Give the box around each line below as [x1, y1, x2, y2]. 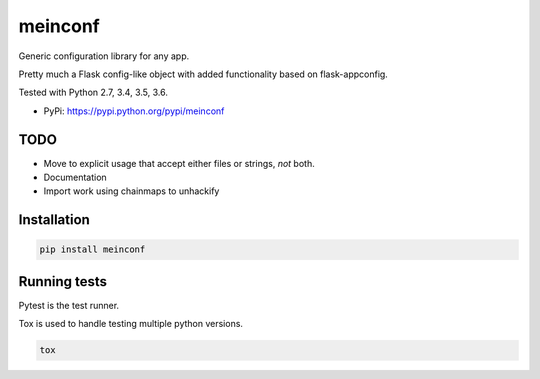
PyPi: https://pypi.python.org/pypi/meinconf [43, 105, 225, 117]
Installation [18, 211, 90, 229]
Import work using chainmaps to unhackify [43, 185, 220, 197]
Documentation [43, 171, 107, 184]
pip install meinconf [39, 244, 146, 255]
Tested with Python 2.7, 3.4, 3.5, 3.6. [18, 86, 169, 99]
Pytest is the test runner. [18, 299, 120, 311]
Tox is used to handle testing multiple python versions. [18, 318, 244, 330]
